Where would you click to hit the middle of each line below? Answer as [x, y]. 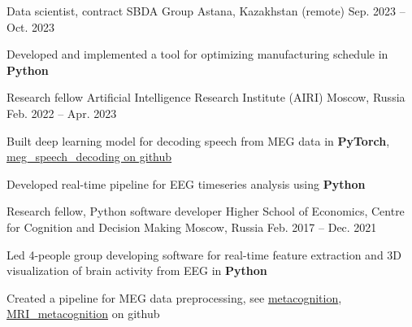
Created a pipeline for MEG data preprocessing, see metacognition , [174, 297]
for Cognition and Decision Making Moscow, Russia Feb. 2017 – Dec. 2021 [192, 227]
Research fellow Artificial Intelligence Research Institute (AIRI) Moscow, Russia [206, 97]
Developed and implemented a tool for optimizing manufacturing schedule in [197, 54]
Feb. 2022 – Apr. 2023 [62, 113]
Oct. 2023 [31, 26]
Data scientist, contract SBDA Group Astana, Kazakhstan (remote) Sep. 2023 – [206, 11]
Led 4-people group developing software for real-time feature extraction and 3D [204, 254]
